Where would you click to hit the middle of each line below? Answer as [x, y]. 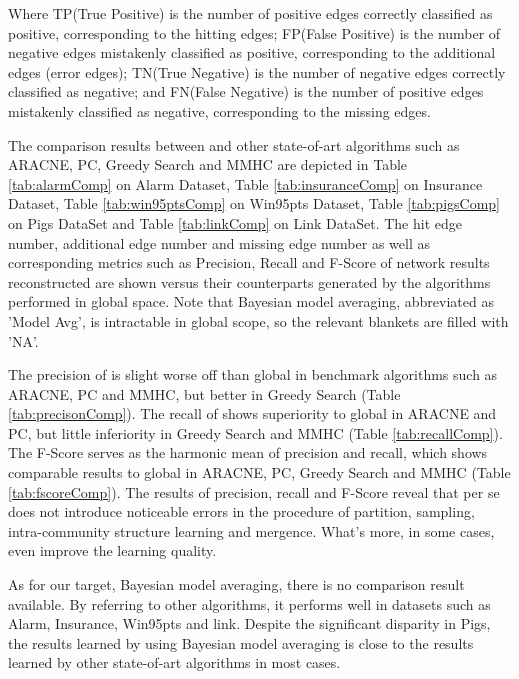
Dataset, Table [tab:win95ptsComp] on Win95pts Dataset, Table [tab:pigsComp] [254, 203]
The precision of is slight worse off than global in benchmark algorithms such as [253, 374]
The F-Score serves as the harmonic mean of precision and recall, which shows [248, 452]
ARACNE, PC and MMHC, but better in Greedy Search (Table [204, 393]
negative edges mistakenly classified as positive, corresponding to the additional [252, 52]
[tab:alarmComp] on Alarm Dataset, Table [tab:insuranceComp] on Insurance [245, 183]
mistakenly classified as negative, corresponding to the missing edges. [219, 110]
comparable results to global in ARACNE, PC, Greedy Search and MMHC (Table [259, 472]
